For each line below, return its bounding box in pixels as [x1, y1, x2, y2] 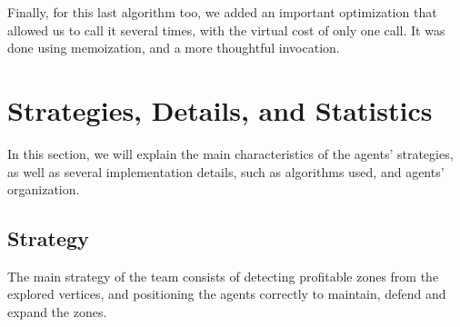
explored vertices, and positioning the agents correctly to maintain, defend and [7, 284, 446, 303]
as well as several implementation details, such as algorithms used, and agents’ [7, 162, 445, 181]
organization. [7, 180, 80, 199]
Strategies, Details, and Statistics [7, 91, 433, 128]
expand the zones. [7, 302, 107, 322]
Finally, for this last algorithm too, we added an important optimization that [7, 3, 437, 21]
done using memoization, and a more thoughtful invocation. [7, 38, 340, 57]
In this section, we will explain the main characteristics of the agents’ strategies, [7, 144, 454, 163]
